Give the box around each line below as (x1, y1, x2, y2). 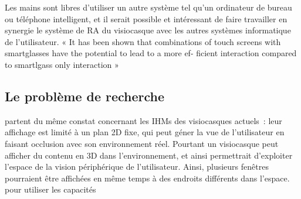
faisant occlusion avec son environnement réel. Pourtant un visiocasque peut (5, 137, 279, 149)
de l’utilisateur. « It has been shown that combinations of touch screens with (5, 35, 281, 47)
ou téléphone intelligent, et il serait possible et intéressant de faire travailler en (5, 12, 288, 25)
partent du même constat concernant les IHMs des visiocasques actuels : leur (5, 114, 282, 126)
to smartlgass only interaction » (5, 58, 119, 70)
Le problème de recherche (5, 87, 165, 105)
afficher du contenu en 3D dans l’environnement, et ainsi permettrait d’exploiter (5, 149, 293, 161)
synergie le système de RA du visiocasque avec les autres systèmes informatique (5, 24, 291, 36)
